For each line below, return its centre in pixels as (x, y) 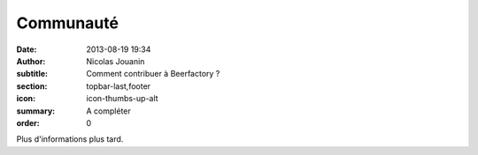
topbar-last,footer (118, 86)
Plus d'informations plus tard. (70, 139)
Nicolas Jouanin (116, 61)
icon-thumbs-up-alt (122, 99)
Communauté (68, 23)
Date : (27, 49)
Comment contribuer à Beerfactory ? (153, 74)
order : (28, 122)
